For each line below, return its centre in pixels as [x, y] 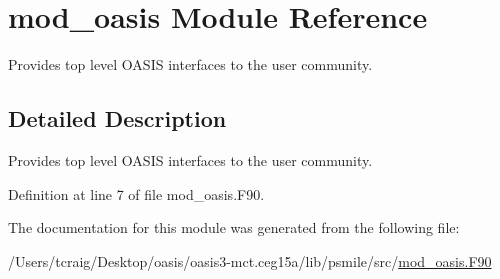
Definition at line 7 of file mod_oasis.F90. [136, 193]
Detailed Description [117, 118]
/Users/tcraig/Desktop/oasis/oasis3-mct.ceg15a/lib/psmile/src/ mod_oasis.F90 [250, 260]
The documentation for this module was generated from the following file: [234, 227]
